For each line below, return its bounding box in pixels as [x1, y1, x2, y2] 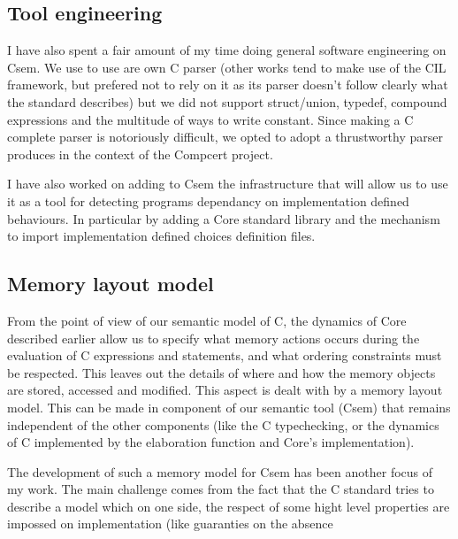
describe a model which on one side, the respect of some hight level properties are [7, 497, 450, 515]
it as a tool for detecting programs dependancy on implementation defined [7, 191, 409, 210]
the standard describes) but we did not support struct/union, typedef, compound [7, 92, 447, 111]
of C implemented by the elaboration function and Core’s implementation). [7, 433, 415, 451]
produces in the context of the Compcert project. [7, 144, 273, 163]
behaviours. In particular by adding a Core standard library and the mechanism [7, 209, 440, 227]
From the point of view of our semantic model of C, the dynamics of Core [7, 311, 407, 329]
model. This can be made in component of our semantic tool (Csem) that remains [7, 397, 451, 416]
